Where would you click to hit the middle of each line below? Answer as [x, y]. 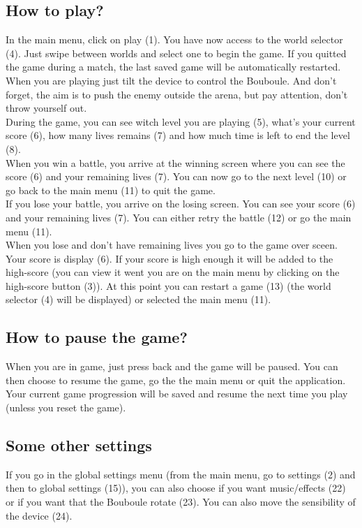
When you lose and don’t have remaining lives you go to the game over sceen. [172, 245]
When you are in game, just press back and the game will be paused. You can [172, 366]
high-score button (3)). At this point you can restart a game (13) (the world [168, 285]
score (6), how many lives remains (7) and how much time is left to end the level [178, 135]
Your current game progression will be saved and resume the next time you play [177, 394]
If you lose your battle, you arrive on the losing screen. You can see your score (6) [181, 204]
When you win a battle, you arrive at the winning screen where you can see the [175, 162]
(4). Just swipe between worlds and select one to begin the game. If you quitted [176, 53]
